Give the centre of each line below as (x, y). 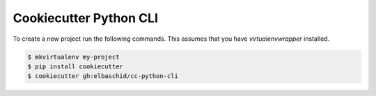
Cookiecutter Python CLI (85, 18)
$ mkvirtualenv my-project (73, 57)
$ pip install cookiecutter (75, 66)
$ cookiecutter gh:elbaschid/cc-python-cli (103, 76)
